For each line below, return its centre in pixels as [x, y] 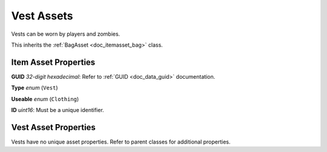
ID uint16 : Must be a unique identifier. [58, 110]
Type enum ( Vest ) [35, 88]
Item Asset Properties [53, 62]
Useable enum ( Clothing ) [45, 99]
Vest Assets [42, 16]
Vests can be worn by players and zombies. [66, 34]
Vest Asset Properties [54, 127]
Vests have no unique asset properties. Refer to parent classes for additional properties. [121, 142]
